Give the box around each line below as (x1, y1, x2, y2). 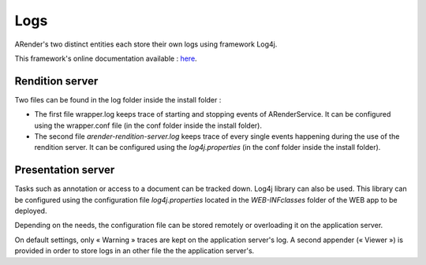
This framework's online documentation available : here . (14, 54, 197, 63)
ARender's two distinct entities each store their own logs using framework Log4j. (14, 39, 278, 49)
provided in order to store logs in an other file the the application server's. (14, 246, 255, 256)
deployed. (14, 206, 47, 216)
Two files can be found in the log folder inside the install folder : (14, 95, 222, 104)
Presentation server (14, 163, 115, 177)
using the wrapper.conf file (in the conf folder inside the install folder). (34, 121, 262, 130)
